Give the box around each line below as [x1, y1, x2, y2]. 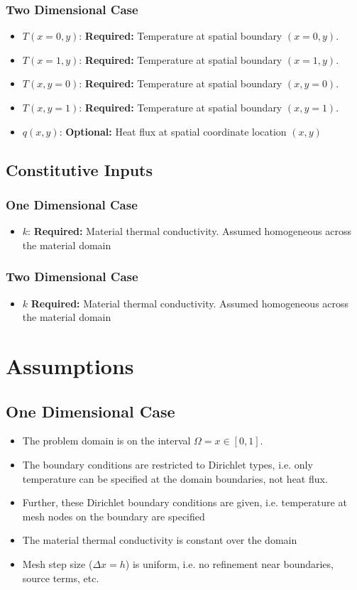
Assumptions [6, 351, 134, 380]
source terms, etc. [22, 570, 99, 585]
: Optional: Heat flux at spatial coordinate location [59, 124, 287, 138]
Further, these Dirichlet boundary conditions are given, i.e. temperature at [22, 495, 347, 510]
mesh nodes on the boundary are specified [22, 508, 205, 523]
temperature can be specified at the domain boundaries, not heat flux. [22, 471, 328, 486]
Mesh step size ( [22, 556, 93, 571]
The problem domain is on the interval [22, 433, 191, 448]
